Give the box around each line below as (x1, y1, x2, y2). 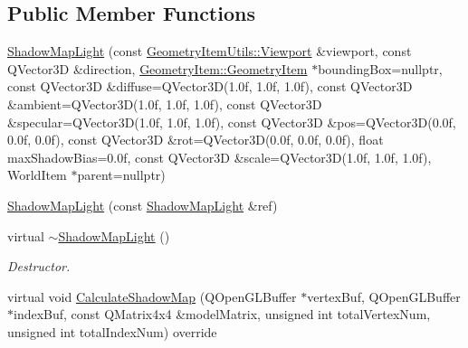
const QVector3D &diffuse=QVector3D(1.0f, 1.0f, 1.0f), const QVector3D (7, 77, 413, 96)
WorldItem (7, 165, 67, 184)
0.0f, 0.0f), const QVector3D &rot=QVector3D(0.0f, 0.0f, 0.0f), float (7, 130, 384, 149)
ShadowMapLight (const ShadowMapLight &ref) (7, 195, 278, 214)
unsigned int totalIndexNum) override (7, 322, 217, 341)
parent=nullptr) (77, 165, 166, 184)
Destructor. (7, 257, 71, 276)
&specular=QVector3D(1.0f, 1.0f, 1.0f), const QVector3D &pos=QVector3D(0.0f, (7, 112, 456, 131)
